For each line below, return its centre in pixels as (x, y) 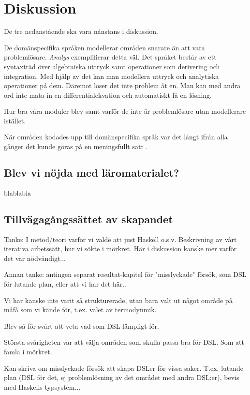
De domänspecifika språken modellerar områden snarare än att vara (104, 47)
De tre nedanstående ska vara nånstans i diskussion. (81, 31)
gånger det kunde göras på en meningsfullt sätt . (76, 146)
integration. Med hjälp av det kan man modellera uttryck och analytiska (111, 76)
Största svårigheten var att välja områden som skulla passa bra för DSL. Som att (124, 342)
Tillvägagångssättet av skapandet (88, 219)
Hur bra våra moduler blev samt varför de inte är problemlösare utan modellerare (125, 111)
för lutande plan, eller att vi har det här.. (65, 284)
